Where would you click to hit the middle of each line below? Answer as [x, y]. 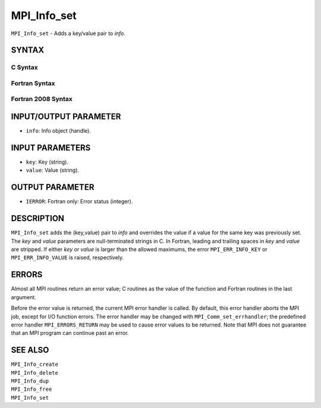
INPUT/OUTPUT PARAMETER [66, 117]
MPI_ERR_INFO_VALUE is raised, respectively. [67, 258]
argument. [24, 297]
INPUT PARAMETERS [51, 148]
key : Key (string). [47, 162]
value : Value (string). [53, 170]
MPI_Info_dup [30, 381]
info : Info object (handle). [59, 131]
